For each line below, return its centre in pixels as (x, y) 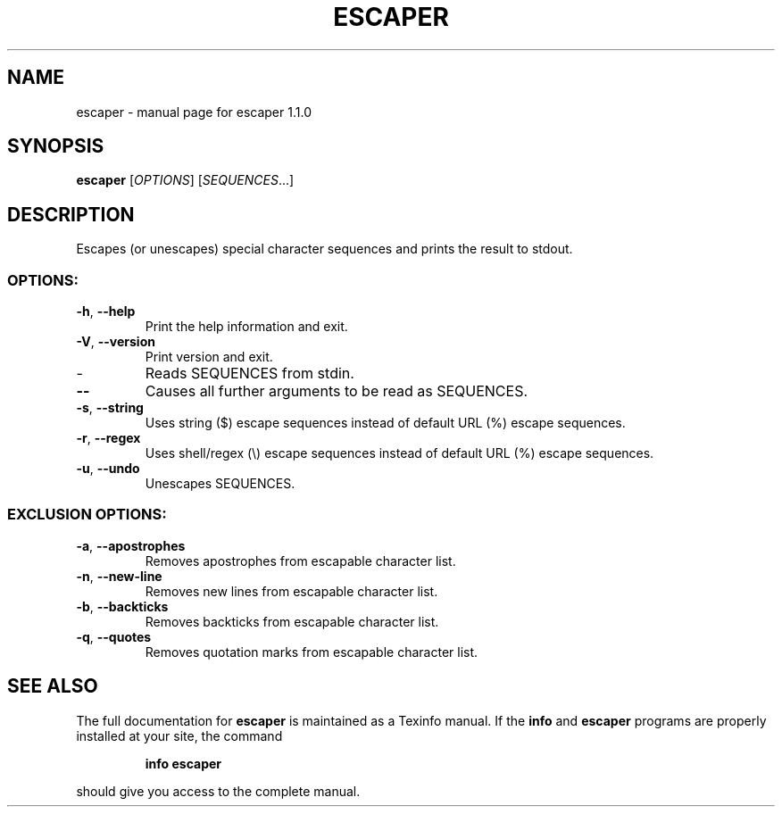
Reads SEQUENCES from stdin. (250, 374)
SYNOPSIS (56, 146)
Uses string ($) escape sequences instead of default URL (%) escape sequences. (385, 423)
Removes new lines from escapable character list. (291, 591)
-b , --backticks (122, 606)
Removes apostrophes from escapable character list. (300, 561)
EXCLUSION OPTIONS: (87, 515)
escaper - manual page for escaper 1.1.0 (194, 112)
